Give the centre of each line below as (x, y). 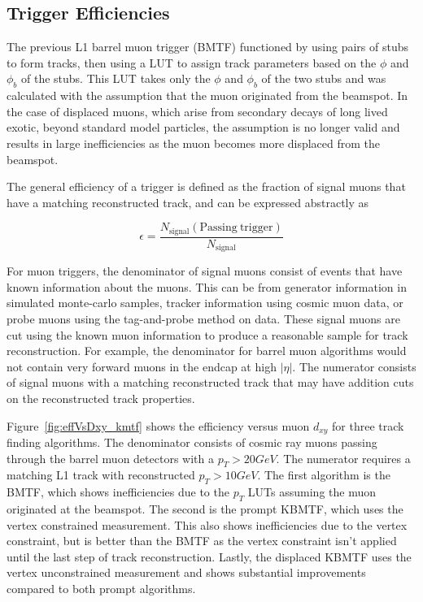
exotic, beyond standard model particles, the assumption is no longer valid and (203, 127)
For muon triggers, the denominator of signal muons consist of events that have (205, 271)
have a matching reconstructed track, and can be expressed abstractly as (188, 202)
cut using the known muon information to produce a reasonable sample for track (207, 334)
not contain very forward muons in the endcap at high (142, 366)
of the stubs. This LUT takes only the (116, 78)
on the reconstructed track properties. (101, 398)
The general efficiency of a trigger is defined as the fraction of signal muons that (206, 186)
